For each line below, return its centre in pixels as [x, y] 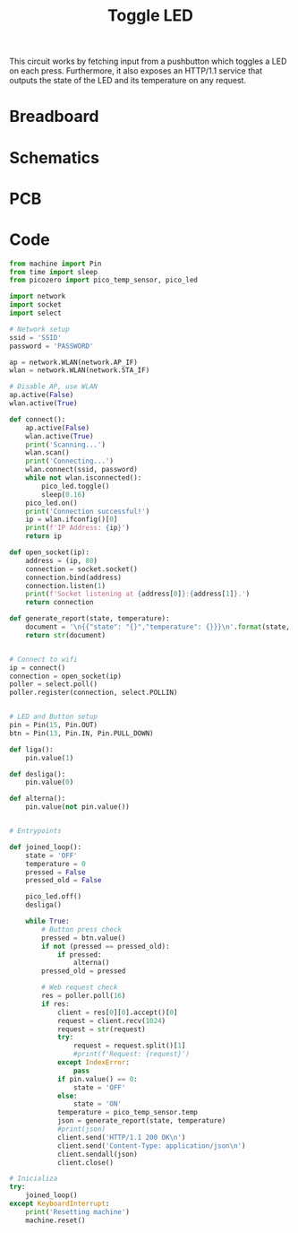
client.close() [85, 1162]
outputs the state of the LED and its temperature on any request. [128, 81]
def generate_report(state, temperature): [89, 619]
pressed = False [56, 872]
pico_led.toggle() [76, 486]
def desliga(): [38, 774]
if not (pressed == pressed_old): [106, 946]
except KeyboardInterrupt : [60, 1204]
